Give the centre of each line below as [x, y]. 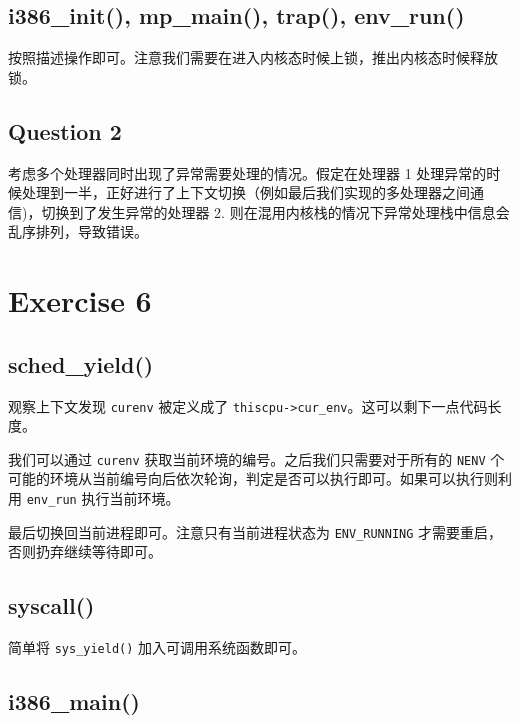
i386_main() [74, 701]
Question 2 [65, 130]
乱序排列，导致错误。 [78, 231]
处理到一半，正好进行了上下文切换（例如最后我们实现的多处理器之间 [245, 192]
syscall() [51, 605]
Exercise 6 [80, 300]
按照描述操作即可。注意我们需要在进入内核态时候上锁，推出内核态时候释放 [253, 57]
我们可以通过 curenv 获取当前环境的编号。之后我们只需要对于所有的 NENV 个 [256, 458]
